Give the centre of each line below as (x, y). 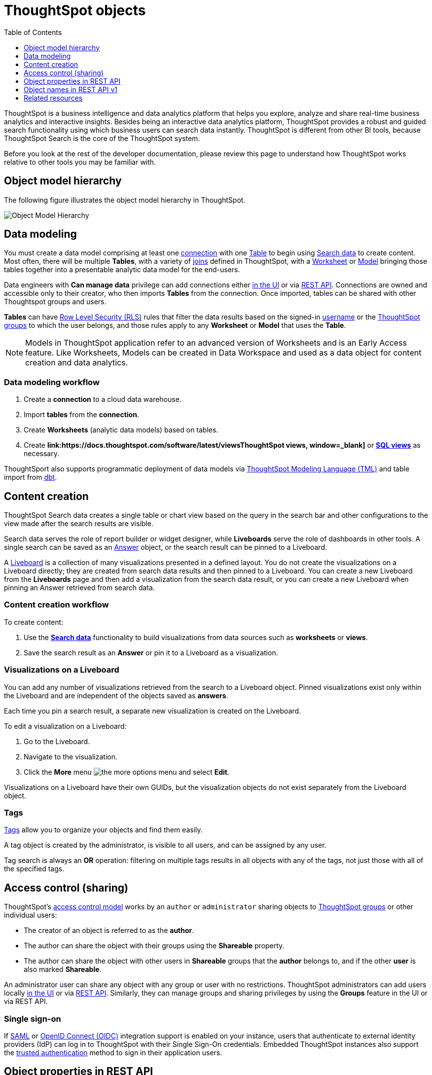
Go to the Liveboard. (57, 741)
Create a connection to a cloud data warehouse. (103, 399)
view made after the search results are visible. (79, 524)
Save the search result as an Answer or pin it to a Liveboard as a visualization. (151, 652)
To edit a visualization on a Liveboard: (65, 726)
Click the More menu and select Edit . (126, 772)
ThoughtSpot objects (75, 10)
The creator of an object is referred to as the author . (109, 931)
